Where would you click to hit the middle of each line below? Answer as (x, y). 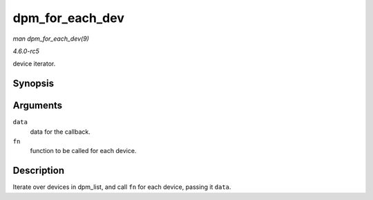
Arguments (38, 106)
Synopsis (34, 84)
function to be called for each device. (83, 151)
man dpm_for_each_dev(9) (51, 39)
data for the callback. (60, 132)
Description (39, 171)
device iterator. (34, 64)
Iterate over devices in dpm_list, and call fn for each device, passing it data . (122, 187)
